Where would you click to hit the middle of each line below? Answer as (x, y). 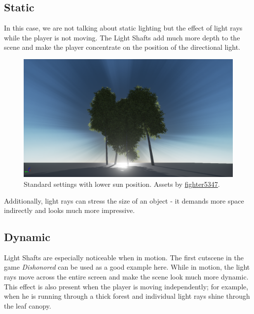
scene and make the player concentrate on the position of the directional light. (122, 47)
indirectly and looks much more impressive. (70, 210)
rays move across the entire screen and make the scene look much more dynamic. (126, 277)
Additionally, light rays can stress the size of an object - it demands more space (124, 200)
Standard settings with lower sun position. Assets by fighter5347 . (122, 184)
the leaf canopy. (28, 305)
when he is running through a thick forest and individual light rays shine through (127, 296)
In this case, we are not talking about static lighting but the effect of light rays (123, 28)
